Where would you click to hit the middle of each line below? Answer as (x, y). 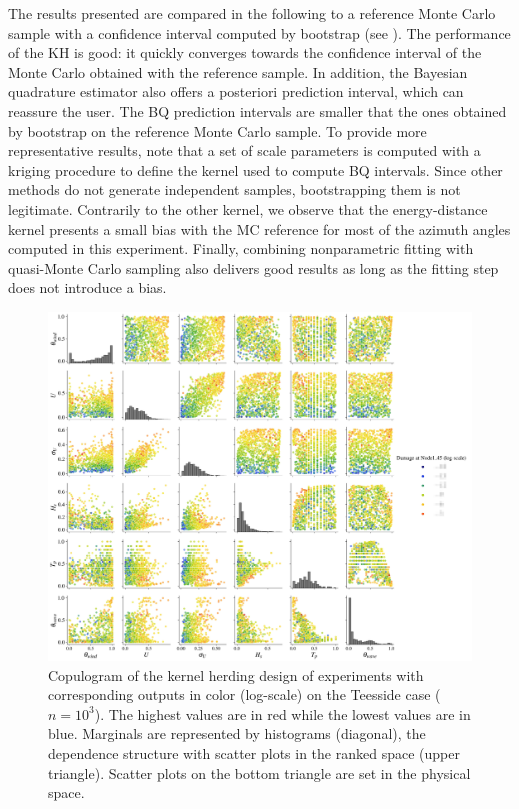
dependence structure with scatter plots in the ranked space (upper (254, 752)
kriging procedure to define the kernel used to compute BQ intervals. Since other (255, 169)
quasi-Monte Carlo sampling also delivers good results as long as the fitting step (253, 267)
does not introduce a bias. (87, 287)
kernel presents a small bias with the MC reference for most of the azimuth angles (259, 228)
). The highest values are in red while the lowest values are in (282, 713)
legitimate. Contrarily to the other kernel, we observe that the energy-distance (248, 208)
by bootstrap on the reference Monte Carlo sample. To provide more (217, 130)
